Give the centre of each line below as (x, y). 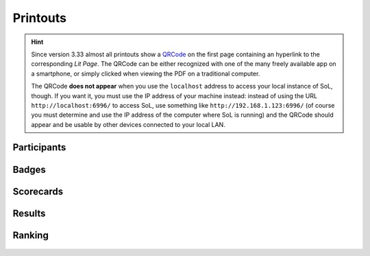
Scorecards (38, 191)
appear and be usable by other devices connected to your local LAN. (128, 124)
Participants (39, 148)
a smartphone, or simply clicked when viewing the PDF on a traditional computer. (146, 73)
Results (29, 213)
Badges (29, 169)
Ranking (31, 235)
